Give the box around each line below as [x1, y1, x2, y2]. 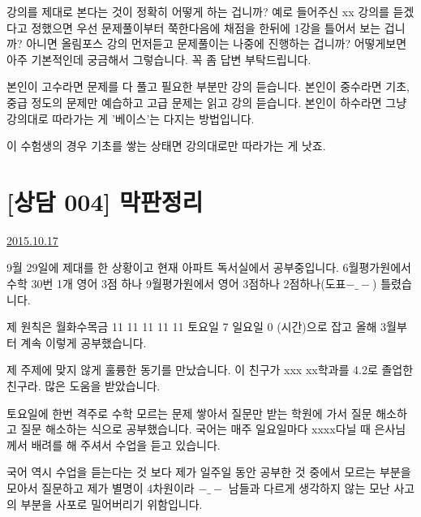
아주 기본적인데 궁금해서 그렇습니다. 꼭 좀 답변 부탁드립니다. [6, 50, 311, 67]
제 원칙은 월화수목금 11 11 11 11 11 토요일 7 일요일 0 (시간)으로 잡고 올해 [6, 318, 377, 335]
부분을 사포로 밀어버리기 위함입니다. [20, 495, 203, 512]
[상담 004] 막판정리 [6, 184, 204, 218]
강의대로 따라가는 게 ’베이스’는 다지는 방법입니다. [6, 110, 255, 127]
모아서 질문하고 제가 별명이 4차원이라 [6, 480, 195, 496]
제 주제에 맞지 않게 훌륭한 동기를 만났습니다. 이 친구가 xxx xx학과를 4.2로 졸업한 [6, 361, 414, 378]
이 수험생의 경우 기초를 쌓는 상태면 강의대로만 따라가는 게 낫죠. [6, 137, 326, 154]
